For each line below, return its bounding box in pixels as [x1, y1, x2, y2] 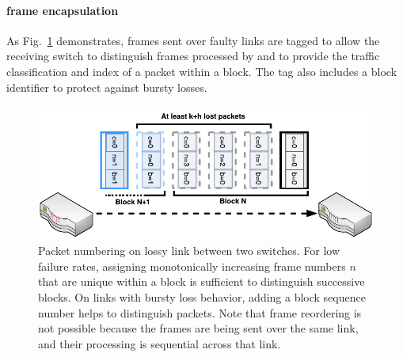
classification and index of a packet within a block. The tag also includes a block [6, 63, 397, 79]
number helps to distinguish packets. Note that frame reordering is [38, 304, 362, 321]
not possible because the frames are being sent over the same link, [38, 320, 359, 336]
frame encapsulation [6, 2, 119, 18]
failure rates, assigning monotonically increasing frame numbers [38, 257, 346, 274]
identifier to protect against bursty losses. [6, 78, 207, 95]
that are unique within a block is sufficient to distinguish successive [38, 273, 365, 290]
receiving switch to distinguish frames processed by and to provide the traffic [6, 47, 380, 64]
